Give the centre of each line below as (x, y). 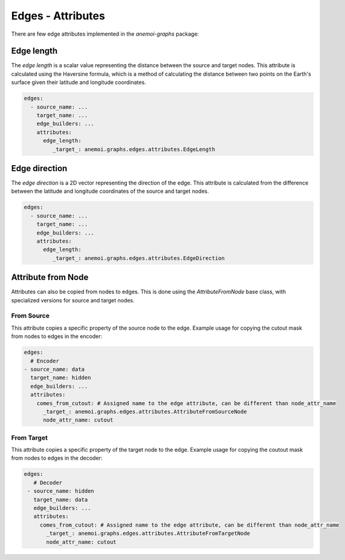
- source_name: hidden (61, 491)
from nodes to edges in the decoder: (57, 458)
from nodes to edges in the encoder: (57, 336)
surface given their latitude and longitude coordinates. (79, 82)
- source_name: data (54, 369)
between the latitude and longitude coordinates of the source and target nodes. (110, 191)
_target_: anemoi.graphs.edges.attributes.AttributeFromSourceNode (145, 412)
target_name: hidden (61, 378)
